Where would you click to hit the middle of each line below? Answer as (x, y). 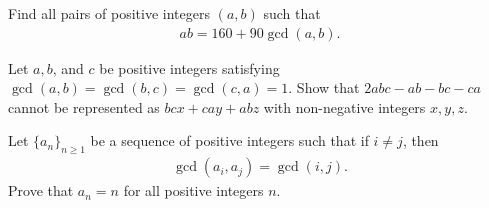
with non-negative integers (344, 106)
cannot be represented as (84, 106)
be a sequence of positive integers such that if (229, 140)
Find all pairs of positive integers (109, 13)
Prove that (41, 190)
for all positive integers (193, 190)
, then (420, 140)
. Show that (324, 87)
